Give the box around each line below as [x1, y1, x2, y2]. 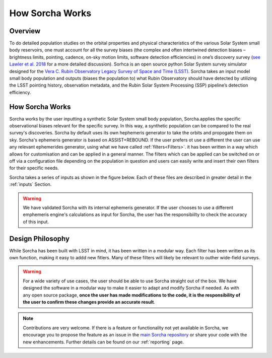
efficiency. [9, 89, 31, 95]
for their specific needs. [9, 165, 59, 171]
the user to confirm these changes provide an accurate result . [23, 299, 156, 305]
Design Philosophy [9, 234, 70, 243]
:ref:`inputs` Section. [9, 181, 52, 187]
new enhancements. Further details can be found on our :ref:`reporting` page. [23, 339, 184, 345]
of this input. [23, 219, 49, 225]
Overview [9, 27, 41, 35]
